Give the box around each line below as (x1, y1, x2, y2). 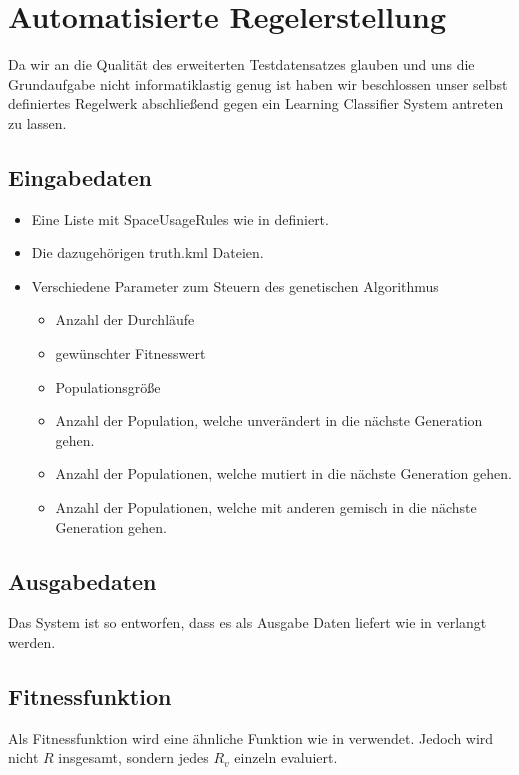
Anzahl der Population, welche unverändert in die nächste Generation (55, 410, 483, 431)
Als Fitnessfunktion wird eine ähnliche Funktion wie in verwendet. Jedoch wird (8, 727, 494, 748)
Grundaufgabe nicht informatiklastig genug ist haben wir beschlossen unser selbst (8, 73, 508, 94)
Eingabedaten (8, 161, 152, 192)
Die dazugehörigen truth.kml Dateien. (31, 242, 264, 263)
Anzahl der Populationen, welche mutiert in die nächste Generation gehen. (55, 463, 512, 484)
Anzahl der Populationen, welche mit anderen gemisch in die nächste (55, 497, 477, 518)
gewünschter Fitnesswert (55, 343, 206, 364)
